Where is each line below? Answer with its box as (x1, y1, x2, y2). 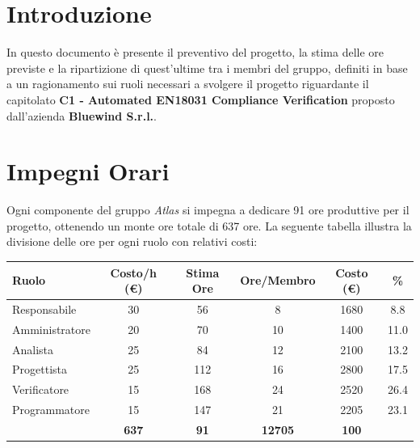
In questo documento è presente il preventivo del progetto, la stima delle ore (6, 44, 384, 61)
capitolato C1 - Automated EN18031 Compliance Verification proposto (6, 91, 395, 108)
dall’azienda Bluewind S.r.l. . (6, 107, 157, 124)
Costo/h (110, 264, 157, 281)
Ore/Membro (240, 272, 316, 289)
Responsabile (12, 300, 77, 317)
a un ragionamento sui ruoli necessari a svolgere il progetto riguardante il (6, 75, 369, 92)
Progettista (12, 361, 67, 378)
